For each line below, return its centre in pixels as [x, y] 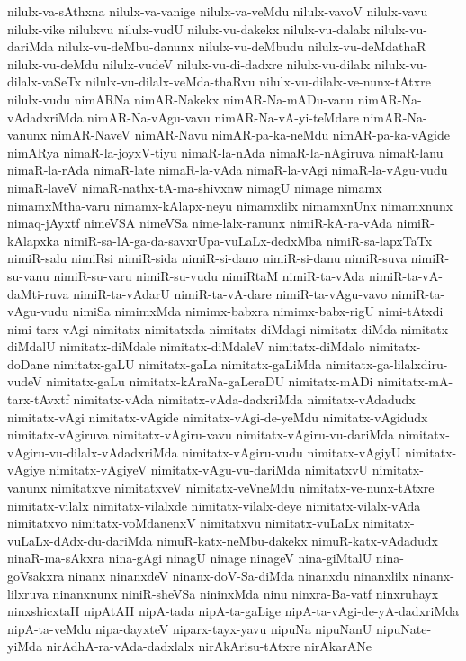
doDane [28, 363]
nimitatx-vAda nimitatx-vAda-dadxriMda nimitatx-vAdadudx [244, 399]
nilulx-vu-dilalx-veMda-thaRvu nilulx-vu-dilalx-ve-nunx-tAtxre [258, 81]
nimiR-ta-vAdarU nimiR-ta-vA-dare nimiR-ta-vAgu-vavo [230, 293]
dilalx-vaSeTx [45, 81]
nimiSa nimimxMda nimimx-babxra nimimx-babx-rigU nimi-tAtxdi [258, 311]
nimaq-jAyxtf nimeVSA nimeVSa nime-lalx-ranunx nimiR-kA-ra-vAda [200, 223]
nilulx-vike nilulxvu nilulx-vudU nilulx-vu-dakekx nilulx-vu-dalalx [189, 28]
